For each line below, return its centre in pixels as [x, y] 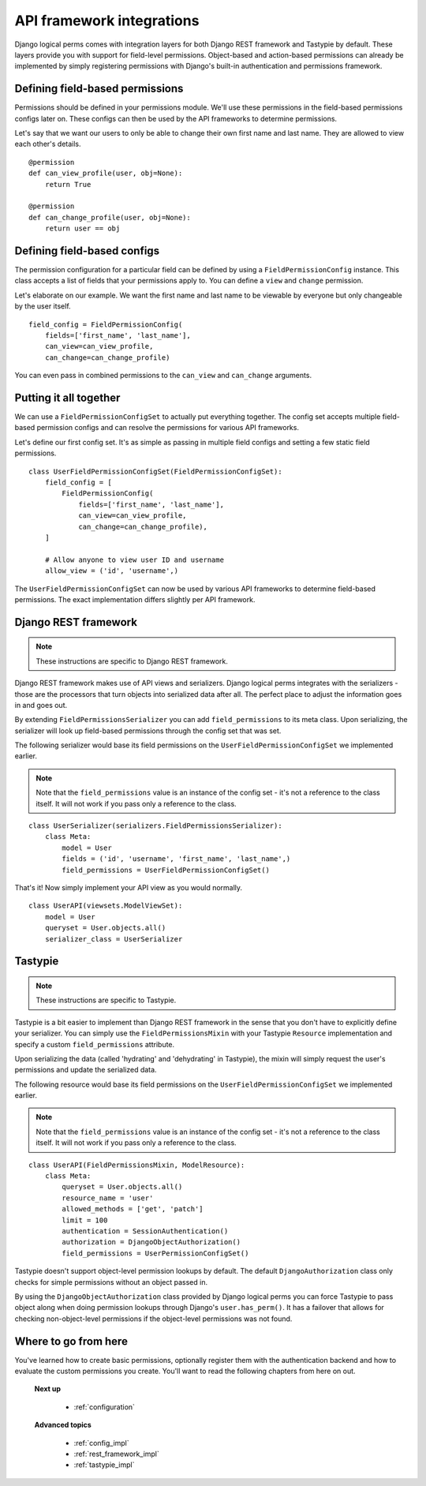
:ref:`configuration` [105, 1407]
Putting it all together [67, 397]
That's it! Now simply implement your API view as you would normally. [129, 887]
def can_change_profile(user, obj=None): [110, 217]
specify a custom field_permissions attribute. [95, 1044]
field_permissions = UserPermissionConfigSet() [155, 1253]
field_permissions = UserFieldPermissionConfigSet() [166, 870]
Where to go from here [71, 1341]
